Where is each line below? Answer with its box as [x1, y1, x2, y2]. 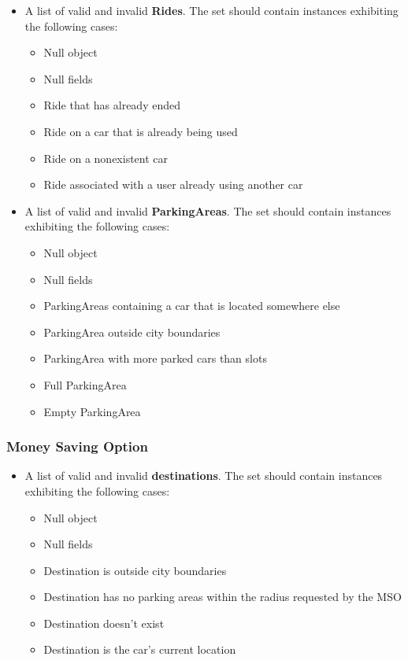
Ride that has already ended [43, 97, 180, 113]
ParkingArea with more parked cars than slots [43, 350, 267, 367]
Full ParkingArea [43, 376, 127, 393]
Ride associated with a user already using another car [43, 176, 303, 193]
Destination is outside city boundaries [43, 562, 227, 578]
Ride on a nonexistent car [43, 149, 169, 166]
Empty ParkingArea [43, 403, 141, 419]
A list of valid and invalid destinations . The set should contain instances [24, 467, 383, 484]
